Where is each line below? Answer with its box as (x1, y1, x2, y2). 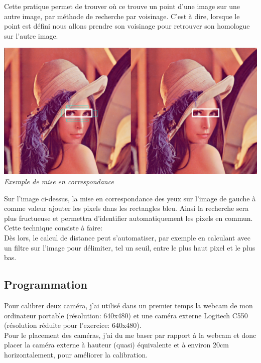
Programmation (4, 277, 87, 292)
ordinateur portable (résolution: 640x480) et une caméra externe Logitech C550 (4, 310, 248, 320)
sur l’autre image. (4, 30, 58, 41)
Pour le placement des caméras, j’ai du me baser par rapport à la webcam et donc (4, 329, 256, 340)
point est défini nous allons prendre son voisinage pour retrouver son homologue (4, 21, 250, 31)
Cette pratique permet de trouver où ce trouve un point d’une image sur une (4, 1, 240, 11)
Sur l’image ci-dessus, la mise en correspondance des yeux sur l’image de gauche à (4, 193, 256, 203)
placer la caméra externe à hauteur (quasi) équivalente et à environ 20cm (4, 339, 229, 350)
